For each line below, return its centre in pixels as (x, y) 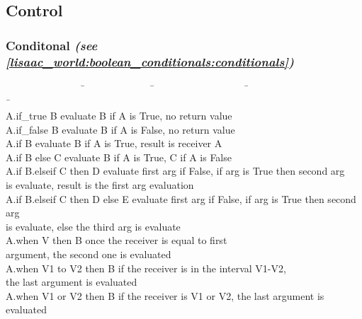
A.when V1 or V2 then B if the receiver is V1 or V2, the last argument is (165, 295)
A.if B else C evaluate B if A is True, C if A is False (119, 157)
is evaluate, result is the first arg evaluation (100, 185)
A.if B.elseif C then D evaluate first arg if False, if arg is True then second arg (175, 171)
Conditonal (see (52, 45)
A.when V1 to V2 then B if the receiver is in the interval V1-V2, (146, 268)
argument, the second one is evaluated (89, 254)
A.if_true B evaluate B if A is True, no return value (119, 116)
